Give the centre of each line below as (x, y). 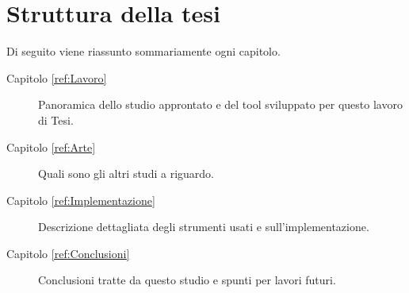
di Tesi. (56, 120)
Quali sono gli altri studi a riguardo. (126, 173)
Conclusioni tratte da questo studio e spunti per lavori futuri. (187, 280)
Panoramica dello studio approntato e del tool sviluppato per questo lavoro (220, 104)
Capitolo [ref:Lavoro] (57, 77)
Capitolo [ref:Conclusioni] (68, 253)
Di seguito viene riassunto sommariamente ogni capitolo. (143, 51)
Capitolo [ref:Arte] (51, 146)
